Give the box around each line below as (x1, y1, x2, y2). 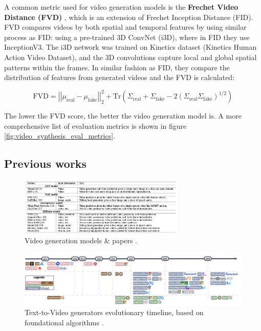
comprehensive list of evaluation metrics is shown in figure (4, 120, 187, 131)
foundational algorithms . (25, 317, 104, 327)
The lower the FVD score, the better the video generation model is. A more (4, 110, 242, 121)
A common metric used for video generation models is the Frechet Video (4, 2, 238, 12)
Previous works (4, 155, 87, 171)
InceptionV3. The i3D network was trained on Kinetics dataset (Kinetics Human (4, 42, 257, 52)
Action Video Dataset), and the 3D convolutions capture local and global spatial (4, 51, 257, 62)
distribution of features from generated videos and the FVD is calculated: (4, 72, 235, 83)
